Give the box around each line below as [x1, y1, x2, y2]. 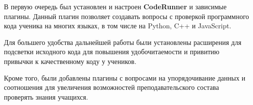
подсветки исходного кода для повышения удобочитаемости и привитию [4, 46, 220, 57]
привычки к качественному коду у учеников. [4, 56, 137, 66]
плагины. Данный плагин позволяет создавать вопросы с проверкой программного [4, 11, 249, 21]
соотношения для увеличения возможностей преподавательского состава [4, 82, 219, 92]
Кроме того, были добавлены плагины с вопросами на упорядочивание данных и [4, 72, 246, 83]
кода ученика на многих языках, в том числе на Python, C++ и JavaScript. [4, 21, 231, 31]
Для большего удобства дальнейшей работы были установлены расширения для [4, 37, 242, 47]
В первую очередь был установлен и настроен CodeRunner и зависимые [4, 1, 227, 11]
